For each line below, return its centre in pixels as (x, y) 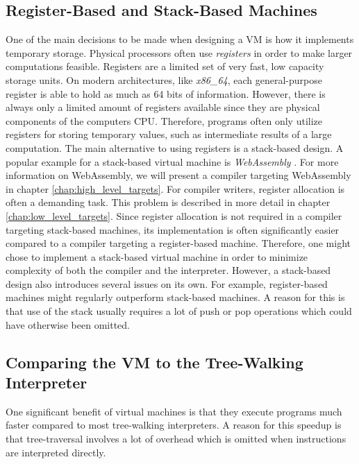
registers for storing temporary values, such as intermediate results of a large (169, 134)
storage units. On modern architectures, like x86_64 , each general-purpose (164, 79)
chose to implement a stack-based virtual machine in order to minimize (157, 256)
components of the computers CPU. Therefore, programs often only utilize (164, 120)
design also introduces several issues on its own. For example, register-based (167, 283)
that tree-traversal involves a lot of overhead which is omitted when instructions (176, 439)
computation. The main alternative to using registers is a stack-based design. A (175, 147)
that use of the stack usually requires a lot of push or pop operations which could (179, 311)
